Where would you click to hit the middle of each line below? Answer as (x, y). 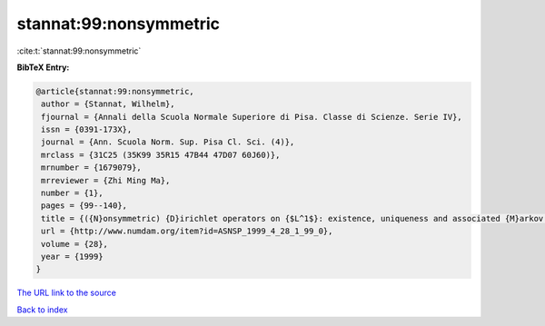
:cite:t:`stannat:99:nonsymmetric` (79, 51)
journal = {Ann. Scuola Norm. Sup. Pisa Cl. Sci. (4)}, (168, 142)
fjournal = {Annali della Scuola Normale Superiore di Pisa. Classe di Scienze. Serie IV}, (252, 117)
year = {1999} (72, 257)
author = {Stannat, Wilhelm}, (109, 104)
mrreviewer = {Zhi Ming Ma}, (106, 180)
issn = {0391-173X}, (87, 130)
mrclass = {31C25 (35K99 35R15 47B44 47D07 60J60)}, (161, 155)
